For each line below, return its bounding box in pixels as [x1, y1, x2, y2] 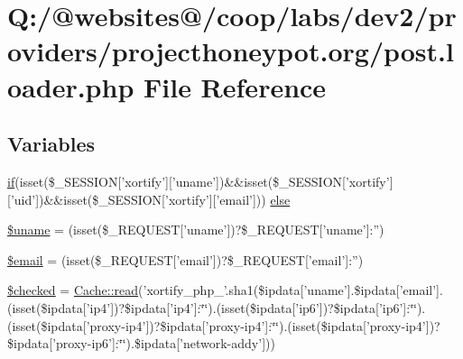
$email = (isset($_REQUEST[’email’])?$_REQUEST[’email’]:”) [7, 250, 364, 269]
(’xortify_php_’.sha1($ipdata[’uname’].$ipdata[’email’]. [138, 281, 443, 299]
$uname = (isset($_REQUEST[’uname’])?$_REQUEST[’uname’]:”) [7, 220, 384, 239]
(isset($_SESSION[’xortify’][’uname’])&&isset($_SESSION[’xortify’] [14, 171, 394, 190]
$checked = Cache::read [7, 281, 139, 299]
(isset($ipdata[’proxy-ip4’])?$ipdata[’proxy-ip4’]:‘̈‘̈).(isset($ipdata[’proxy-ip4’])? [7, 316, 440, 335]
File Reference [144, 68, 327, 105]
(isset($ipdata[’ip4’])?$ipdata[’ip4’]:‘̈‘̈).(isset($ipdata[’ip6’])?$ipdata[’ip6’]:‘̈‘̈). [7, 298, 426, 317]
